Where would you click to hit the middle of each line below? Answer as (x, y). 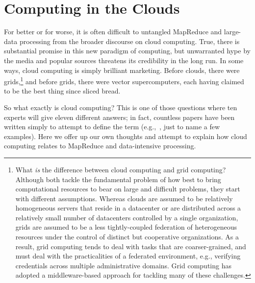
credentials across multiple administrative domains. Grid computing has (123, 265)
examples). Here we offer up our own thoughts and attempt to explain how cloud (126, 136)
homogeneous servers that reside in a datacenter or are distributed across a (128, 208)
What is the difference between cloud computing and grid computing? (121, 169)
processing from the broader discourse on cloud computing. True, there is (129, 41)
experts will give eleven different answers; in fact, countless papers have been (119, 117)
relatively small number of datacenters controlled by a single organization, (127, 217)
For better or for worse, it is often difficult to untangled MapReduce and (113, 32)
